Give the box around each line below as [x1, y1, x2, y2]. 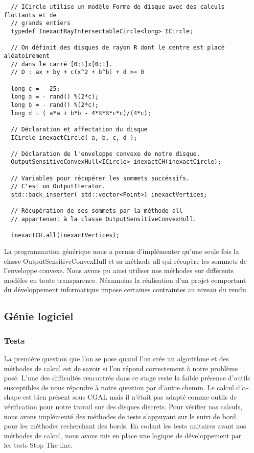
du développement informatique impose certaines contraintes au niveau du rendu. [4, 284, 248, 295]
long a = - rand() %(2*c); [11, 93, 99, 101]
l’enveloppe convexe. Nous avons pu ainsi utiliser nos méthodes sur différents [4, 265, 234, 276]
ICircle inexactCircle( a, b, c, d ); [11, 134, 138, 141]
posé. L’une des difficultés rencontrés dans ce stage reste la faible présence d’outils [4, 373, 251, 383]
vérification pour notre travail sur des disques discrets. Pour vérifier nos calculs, [4, 401, 242, 411]
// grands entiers [11, 20, 71, 27]
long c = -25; [11, 85, 60, 92]
